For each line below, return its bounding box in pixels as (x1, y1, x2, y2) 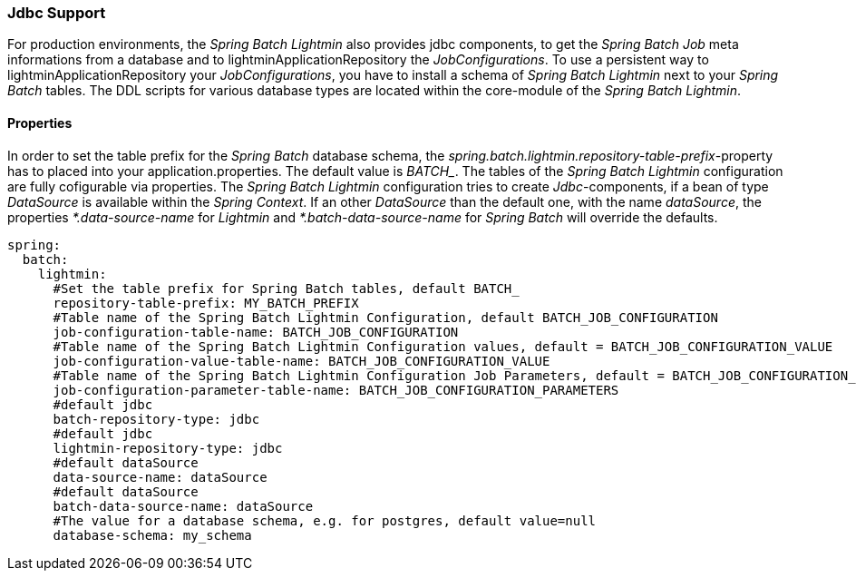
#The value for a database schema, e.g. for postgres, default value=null (53, 513, 597, 528)
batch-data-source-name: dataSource (53, 498, 314, 514)
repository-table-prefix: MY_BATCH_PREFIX (53, 295, 359, 310)
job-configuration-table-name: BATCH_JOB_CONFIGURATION (53, 324, 459, 339)
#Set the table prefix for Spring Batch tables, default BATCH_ (53, 280, 520, 296)
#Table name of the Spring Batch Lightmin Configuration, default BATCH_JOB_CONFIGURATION (53, 309, 718, 325)
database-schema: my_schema (53, 527, 252, 543)
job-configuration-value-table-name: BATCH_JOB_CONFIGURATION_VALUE (53, 353, 550, 368)
